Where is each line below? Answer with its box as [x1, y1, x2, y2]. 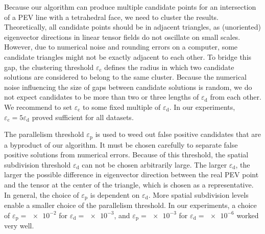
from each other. [210, 91, 261, 102]
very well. [4, 220, 34, 231]
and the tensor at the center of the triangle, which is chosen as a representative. [4, 179, 254, 190]
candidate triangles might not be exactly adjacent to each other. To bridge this [4, 51, 252, 62]
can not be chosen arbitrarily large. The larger [82, 159, 227, 170]
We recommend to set [4, 101, 73, 112]
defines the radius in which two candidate [104, 61, 234, 72]
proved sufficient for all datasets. [32, 111, 134, 122]
